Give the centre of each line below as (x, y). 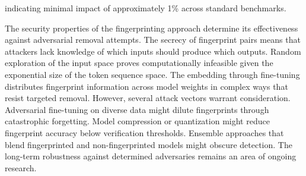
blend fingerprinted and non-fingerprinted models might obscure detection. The (149, 144)
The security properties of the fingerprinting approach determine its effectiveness (152, 28)
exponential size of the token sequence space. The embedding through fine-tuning (152, 74)
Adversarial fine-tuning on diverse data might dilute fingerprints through (137, 109)
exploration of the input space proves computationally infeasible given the (139, 63)
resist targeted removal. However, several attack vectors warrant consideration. (148, 98)
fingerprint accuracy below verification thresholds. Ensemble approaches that (144, 132)
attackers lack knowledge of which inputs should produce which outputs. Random (153, 51)
